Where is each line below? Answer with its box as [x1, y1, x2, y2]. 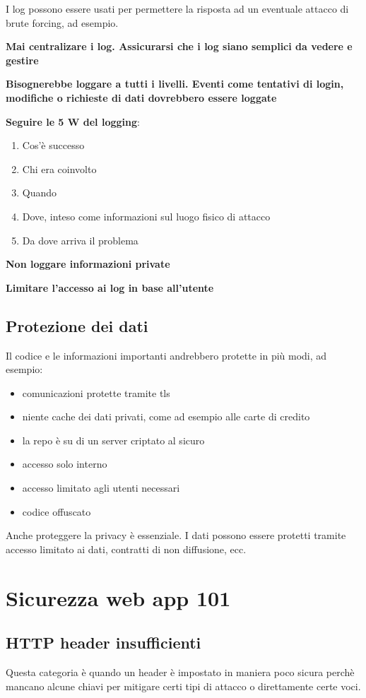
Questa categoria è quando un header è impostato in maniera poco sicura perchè [6, 665, 355, 680]
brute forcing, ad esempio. [6, 15, 119, 30]
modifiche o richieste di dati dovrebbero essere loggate [6, 90, 277, 105]
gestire [6, 52, 39, 67]
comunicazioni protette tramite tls [22, 385, 170, 400]
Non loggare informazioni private [6, 256, 170, 271]
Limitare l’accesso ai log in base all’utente [6, 280, 214, 295]
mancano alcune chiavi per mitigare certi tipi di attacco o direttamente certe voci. [6, 678, 361, 693]
